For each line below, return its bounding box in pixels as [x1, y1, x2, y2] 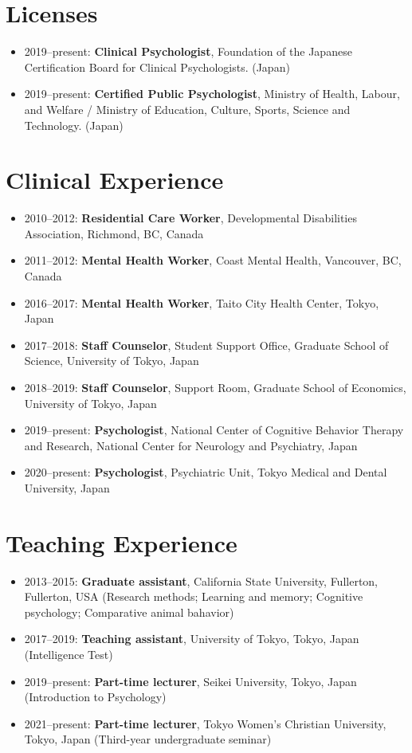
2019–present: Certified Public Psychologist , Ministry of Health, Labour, [24, 85, 400, 102]
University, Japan [24, 479, 110, 496]
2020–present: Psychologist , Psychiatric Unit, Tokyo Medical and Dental [24, 464, 387, 480]
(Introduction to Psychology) [24, 688, 167, 705]
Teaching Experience [6, 526, 237, 559]
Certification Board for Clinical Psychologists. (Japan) [24, 58, 290, 75]
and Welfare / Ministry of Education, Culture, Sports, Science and [24, 100, 351, 117]
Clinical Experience [6, 163, 224, 196]
